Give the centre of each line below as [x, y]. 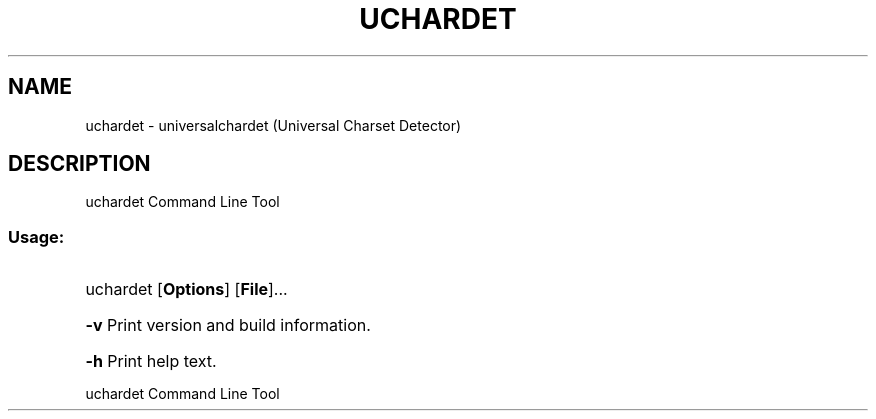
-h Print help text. [151, 361]
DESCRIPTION [79, 164]
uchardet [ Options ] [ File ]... [186, 289]
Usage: [36, 236]
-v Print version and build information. [228, 325]
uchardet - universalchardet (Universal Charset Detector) [273, 125]
